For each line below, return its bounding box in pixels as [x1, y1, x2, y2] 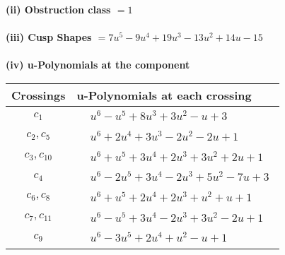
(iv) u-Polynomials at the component [6, 57, 190, 72]
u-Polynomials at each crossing [76, 86, 252, 103]
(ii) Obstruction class [6, 2, 111, 16]
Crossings [11, 86, 66, 103]
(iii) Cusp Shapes [6, 30, 92, 45]
